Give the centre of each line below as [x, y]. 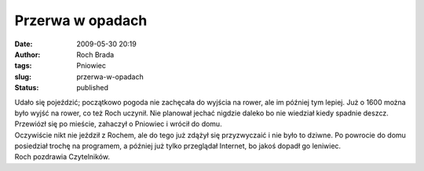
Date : [24, 44]
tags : [23, 66]
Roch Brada [95, 54]
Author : [27, 54]
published [93, 88]
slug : [23, 76]
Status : [27, 88]
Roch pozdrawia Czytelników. [62, 157]
